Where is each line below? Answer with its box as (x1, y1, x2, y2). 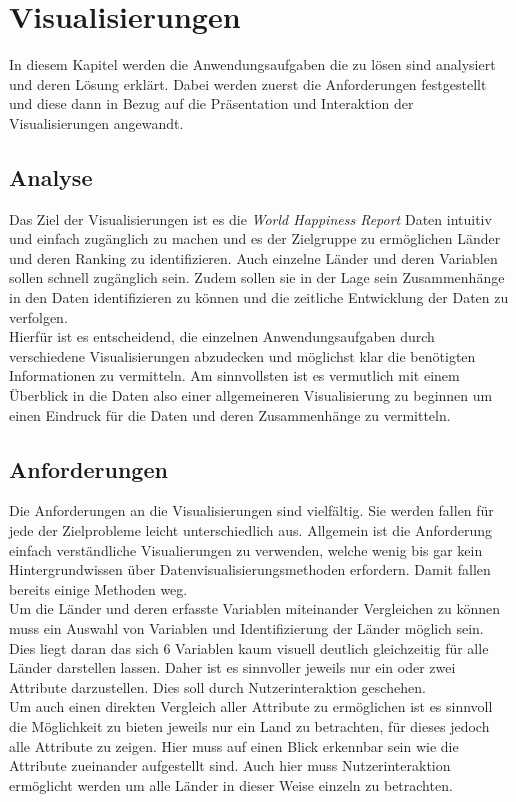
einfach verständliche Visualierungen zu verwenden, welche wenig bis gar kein (9, 539, 483, 560)
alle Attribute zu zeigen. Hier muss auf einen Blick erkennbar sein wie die (9, 735, 459, 756)
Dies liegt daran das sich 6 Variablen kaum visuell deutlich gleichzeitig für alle (9, 637, 489, 658)
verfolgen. (9, 306, 68, 327)
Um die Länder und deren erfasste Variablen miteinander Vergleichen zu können (9, 598, 500, 619)
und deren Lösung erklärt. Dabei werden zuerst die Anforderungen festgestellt (9, 73, 487, 94)
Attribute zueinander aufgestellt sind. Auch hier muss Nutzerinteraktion (9, 755, 451, 776)
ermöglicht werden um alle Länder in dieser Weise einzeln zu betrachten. (9, 774, 453, 795)
